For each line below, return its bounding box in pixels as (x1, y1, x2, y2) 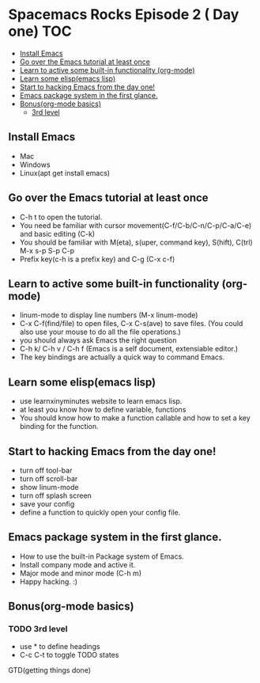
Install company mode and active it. (19, 560, 136, 569)
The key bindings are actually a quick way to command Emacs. (19, 352, 225, 362)
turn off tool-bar (19, 465, 73, 475)
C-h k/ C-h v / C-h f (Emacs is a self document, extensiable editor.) (19, 344, 239, 354)
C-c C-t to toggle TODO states (19, 650, 119, 659)
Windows (19, 160, 51, 169)
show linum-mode (19, 483, 79, 491)
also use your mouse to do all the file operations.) (19, 327, 182, 337)
